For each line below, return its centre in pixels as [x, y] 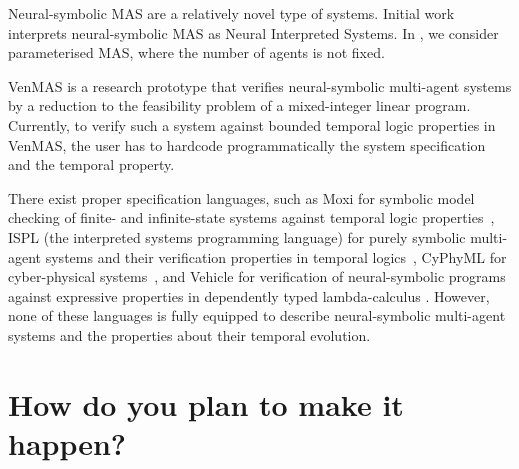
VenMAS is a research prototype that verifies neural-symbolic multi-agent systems [260, 85]
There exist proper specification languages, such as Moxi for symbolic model [241, 197]
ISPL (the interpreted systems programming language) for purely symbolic [237, 236]
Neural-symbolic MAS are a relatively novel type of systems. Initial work [231, 13]
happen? [67, 442]
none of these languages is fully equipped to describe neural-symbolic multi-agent [257, 315]
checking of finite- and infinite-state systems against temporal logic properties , [251, 217]
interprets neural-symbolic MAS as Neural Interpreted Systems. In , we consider [253, 32]
